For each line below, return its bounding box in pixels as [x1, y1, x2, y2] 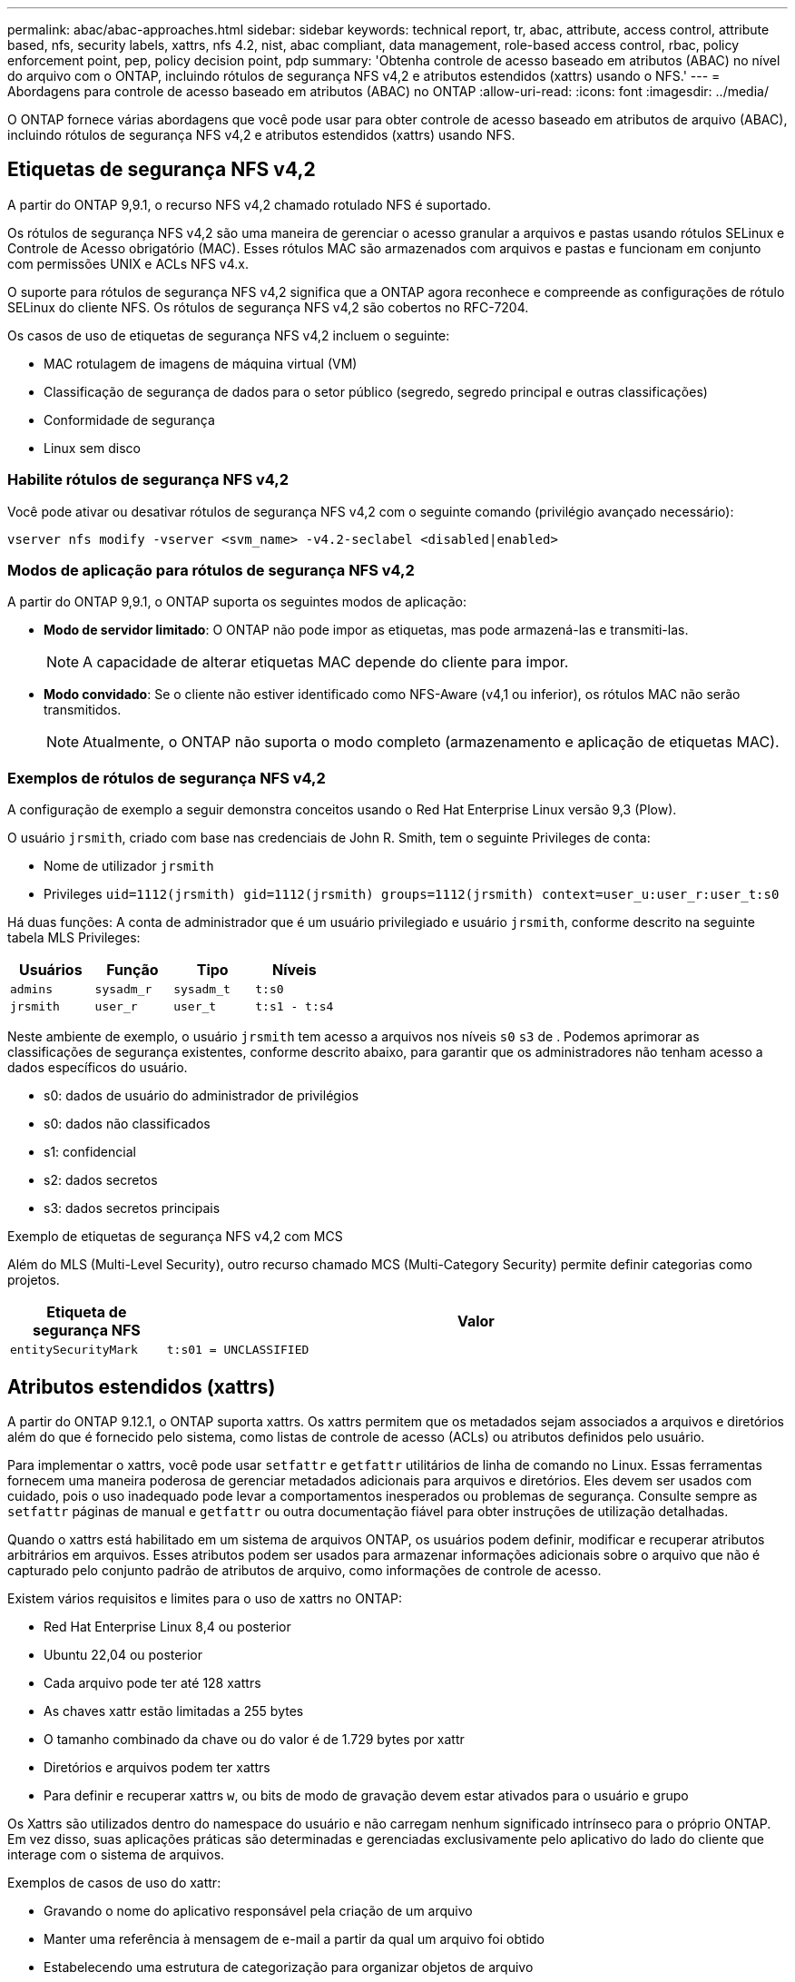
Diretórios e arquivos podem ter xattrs [44, 1759, 270, 1775]
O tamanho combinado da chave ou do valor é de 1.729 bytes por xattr [44, 1731, 465, 1747]
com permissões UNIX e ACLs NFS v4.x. [7, 255, 249, 271]
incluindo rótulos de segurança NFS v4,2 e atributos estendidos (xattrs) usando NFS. [7, 127, 515, 143]
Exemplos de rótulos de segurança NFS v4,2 [7, 768, 326, 787]
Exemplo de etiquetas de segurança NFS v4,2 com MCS [7, 1228, 343, 1245]
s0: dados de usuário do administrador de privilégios [44, 1088, 359, 1104]
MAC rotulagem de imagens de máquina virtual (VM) [44, 355, 358, 371]
